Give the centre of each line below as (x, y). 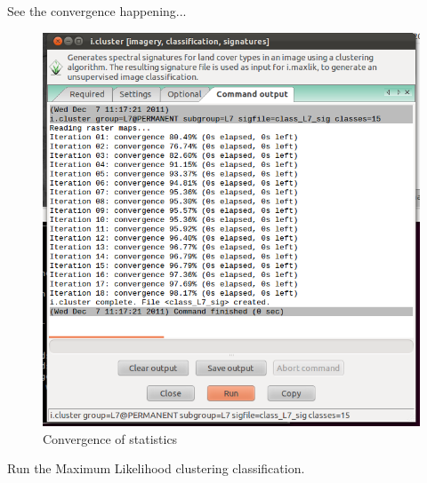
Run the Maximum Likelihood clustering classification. (156, 468)
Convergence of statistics (110, 438)
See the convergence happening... (97, 11)
